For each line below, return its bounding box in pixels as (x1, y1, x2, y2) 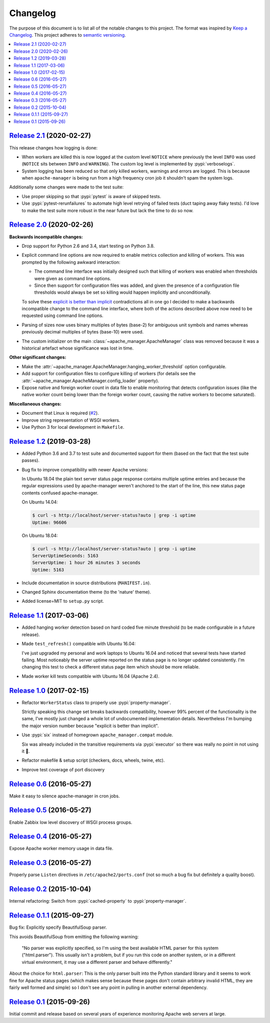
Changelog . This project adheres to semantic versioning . (9, 32, 126, 38)
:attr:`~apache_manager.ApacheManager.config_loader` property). (21, 378, 159, 384)
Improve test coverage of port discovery (21, 766, 105, 772)
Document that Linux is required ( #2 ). (21, 410, 99, 416)
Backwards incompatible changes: (9, 234, 83, 240)
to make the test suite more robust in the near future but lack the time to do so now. (21, 207, 193, 213)
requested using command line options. (21, 312, 103, 318)
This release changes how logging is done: (9, 144, 97, 150)
